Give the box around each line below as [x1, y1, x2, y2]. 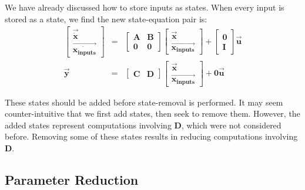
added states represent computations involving [5, 118, 172, 131]
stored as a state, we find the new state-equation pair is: [5, 12, 207, 25]
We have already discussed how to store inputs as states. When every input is [5, 1, 284, 13]
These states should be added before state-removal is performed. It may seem [5, 96, 283, 108]
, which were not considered [181, 118, 281, 131]
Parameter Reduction [5, 170, 139, 188]
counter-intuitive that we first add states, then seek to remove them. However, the [5, 107, 300, 120]
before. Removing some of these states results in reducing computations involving [5, 130, 298, 142]
